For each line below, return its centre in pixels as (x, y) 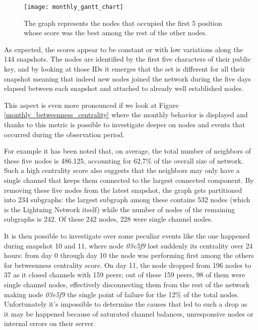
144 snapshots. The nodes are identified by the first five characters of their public (128, 59)
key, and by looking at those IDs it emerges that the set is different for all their (125, 69)
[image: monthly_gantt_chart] (74, 7)
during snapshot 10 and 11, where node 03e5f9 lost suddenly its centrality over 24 (129, 245)
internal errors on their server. (50, 323)
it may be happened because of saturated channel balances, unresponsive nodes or (129, 313)
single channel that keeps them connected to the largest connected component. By (129, 180)
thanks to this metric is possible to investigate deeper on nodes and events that (125, 124)
